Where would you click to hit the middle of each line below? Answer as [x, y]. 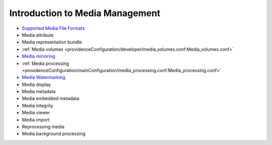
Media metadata [39, 92]
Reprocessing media [43, 127]
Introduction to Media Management [85, 13]
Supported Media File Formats [53, 28]
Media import [36, 120]
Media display [37, 84]
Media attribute [38, 35]
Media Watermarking [44, 78]
